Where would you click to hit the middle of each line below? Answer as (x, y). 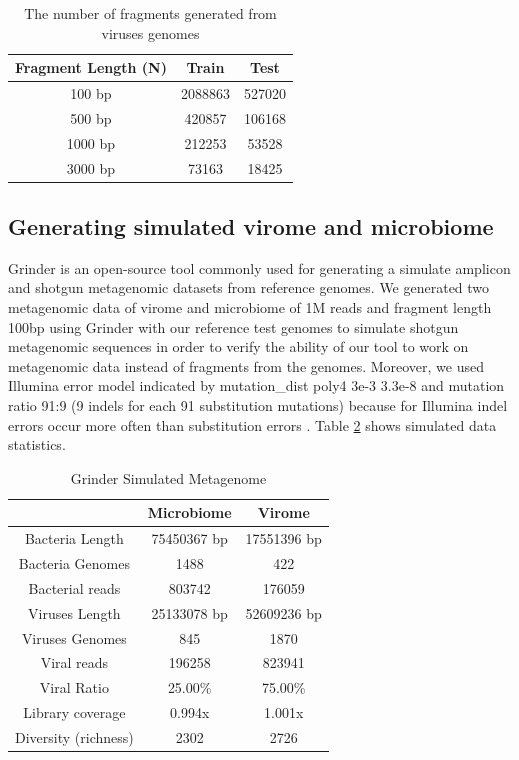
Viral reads (74, 662)
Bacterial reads (74, 587)
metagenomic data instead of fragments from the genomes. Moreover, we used (246, 365)
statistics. (37, 444)
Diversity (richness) (74, 736)
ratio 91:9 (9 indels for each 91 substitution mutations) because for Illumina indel (258, 405)
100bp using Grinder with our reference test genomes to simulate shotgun (233, 326)
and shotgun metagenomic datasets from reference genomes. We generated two (249, 287)
